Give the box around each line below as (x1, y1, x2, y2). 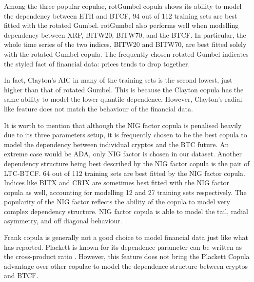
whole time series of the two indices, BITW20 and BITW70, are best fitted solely (4, 39, 247, 49)
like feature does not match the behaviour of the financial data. (4, 103, 193, 113)
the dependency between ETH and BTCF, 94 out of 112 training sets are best (4, 10, 237, 21)
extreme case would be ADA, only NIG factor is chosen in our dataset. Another (4, 149, 242, 159)
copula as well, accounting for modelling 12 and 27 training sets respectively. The (4, 187, 247, 197)
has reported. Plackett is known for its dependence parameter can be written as (4, 241, 242, 252)
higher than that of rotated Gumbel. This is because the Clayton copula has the (4, 84, 244, 94)
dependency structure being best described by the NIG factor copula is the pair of (4, 158, 250, 168)
